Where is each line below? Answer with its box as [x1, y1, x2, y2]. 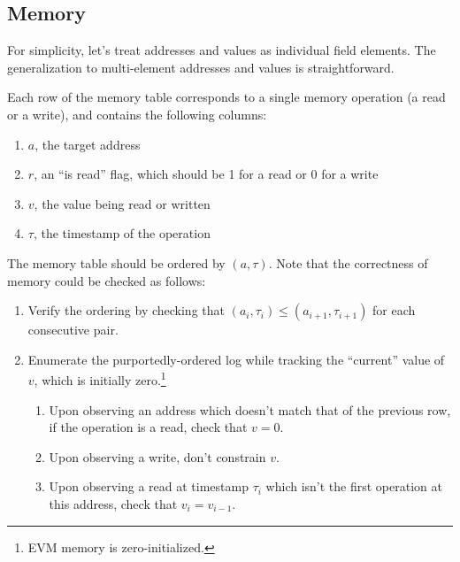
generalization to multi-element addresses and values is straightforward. [7, 58, 395, 76]
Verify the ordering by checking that [27, 301, 225, 319]
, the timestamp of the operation [33, 224, 211, 243]
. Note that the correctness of [268, 253, 428, 272]
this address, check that [49, 494, 178, 512]
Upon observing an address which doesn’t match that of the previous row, [49, 400, 451, 419]
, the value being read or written [34, 194, 211, 212]
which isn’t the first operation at [265, 477, 442, 496]
